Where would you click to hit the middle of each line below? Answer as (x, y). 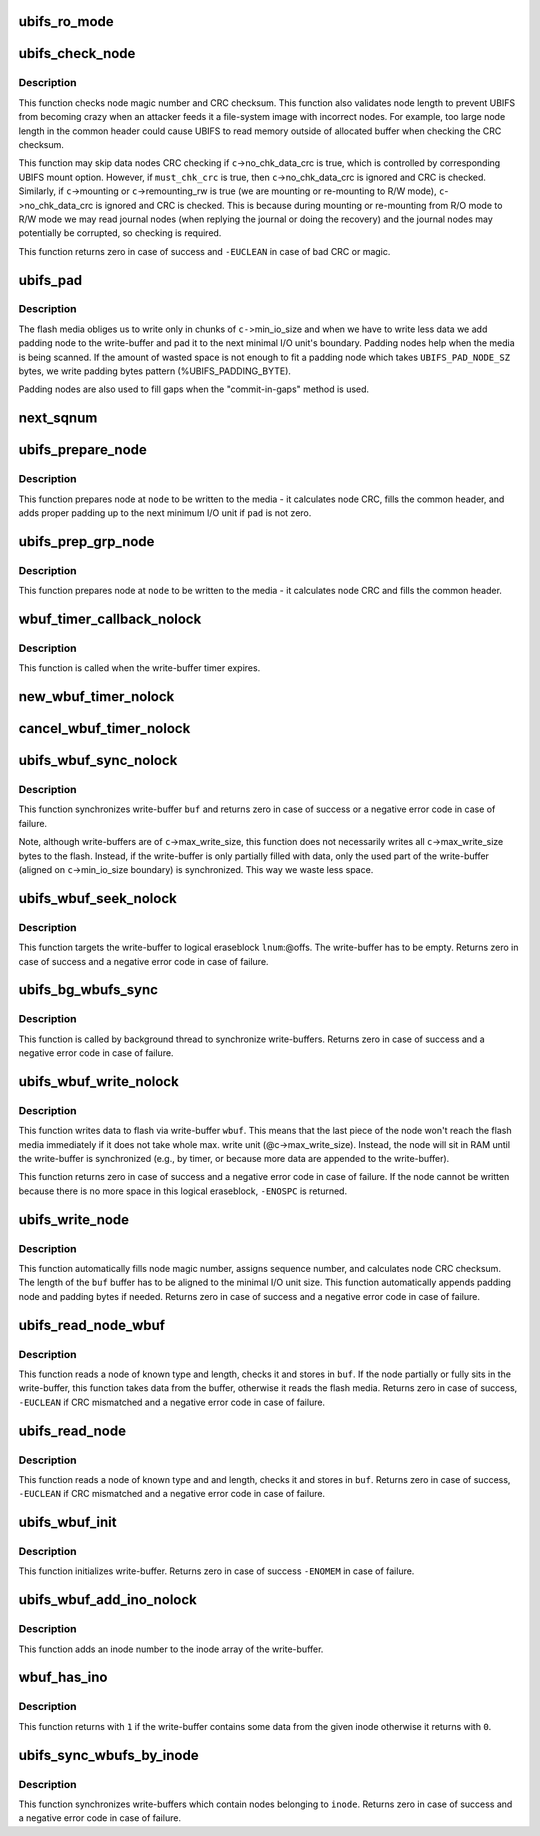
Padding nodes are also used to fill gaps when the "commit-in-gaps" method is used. (194, 389)
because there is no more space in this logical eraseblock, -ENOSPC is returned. (183, 1191)
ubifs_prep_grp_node (86, 541)
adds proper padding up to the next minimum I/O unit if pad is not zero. (165, 512)
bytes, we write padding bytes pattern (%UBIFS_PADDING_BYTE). (155, 371)
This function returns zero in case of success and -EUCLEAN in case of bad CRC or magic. (204, 251)
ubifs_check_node (77, 53)
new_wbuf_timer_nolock (96, 696)
